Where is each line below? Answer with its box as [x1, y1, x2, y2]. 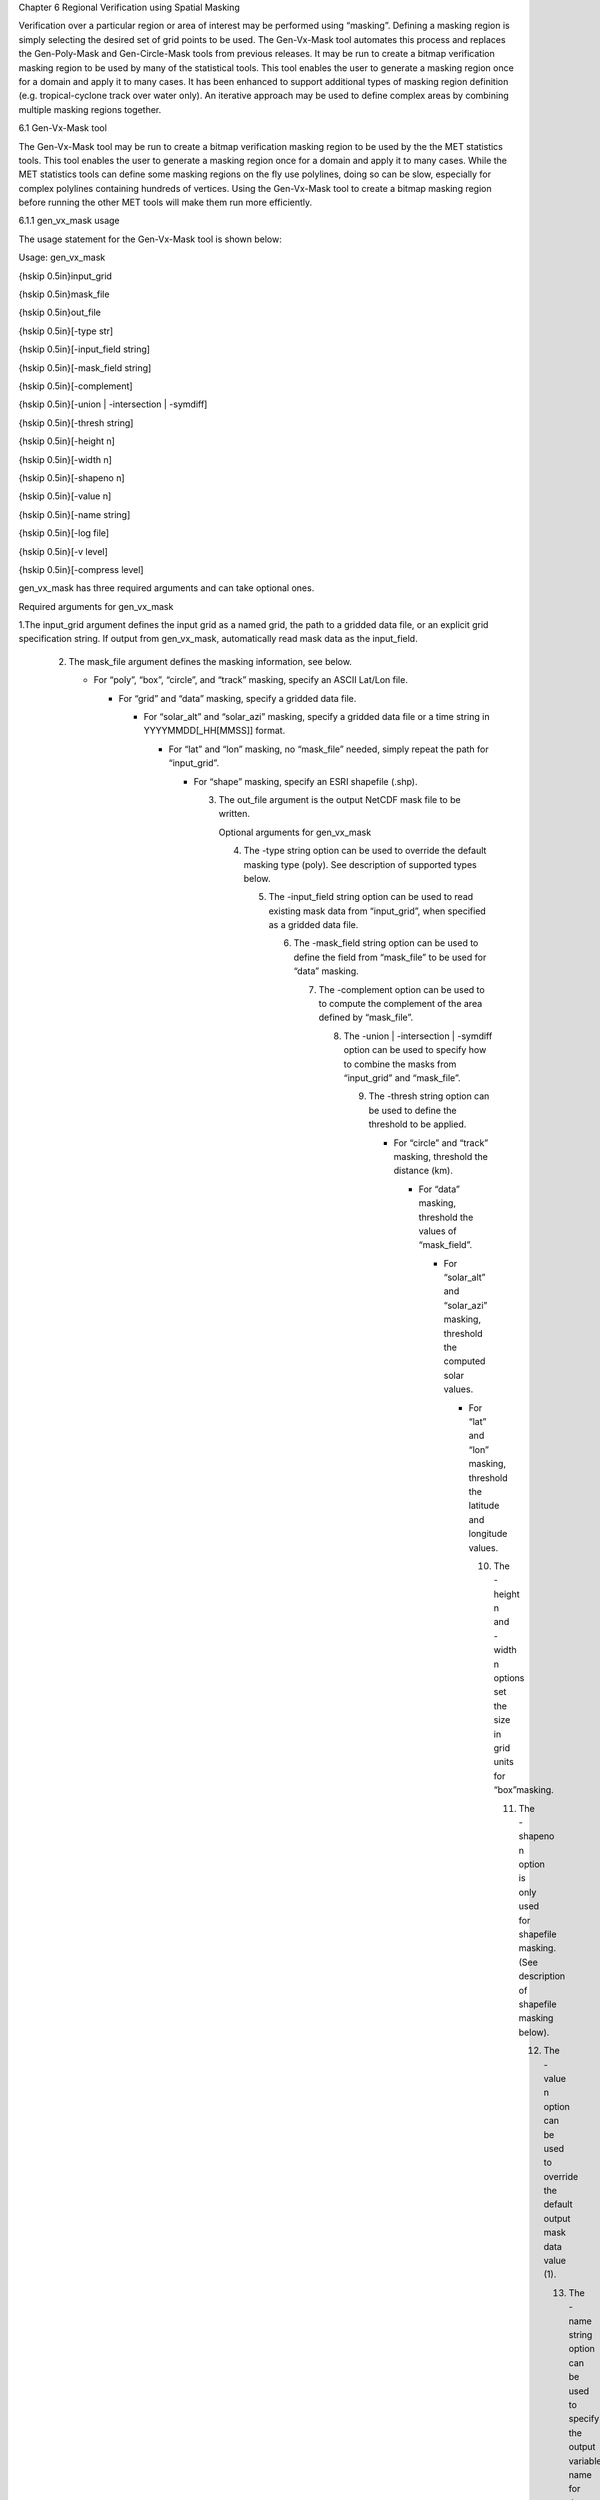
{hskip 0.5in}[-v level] [18, 545, 109, 557]
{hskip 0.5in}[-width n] [18, 453, 112, 465]
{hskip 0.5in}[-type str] [18, 325, 114, 337]
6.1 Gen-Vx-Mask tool [18, 122, 107, 134]
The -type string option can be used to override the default [243, 845, 487, 857]
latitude [468, 1500, 500, 1512]
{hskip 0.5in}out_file [18, 306, 102, 319]
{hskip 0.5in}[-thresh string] [18, 416, 134, 429]
